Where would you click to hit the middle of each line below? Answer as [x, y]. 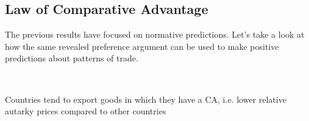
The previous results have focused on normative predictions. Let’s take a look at [155, 34]
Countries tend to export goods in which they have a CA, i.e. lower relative [146, 99]
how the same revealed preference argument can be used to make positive [142, 46]
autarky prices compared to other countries [86, 111]
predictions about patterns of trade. [72, 58]
